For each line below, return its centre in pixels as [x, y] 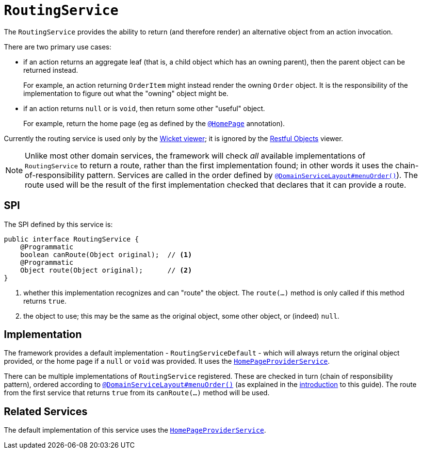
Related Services [46, 411]
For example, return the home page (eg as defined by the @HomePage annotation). [154, 123]
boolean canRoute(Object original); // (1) [106, 254]
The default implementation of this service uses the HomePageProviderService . [135, 430]
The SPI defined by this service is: [58, 224]
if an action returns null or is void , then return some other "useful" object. [144, 108]
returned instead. [51, 70]
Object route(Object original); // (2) [106, 270]
